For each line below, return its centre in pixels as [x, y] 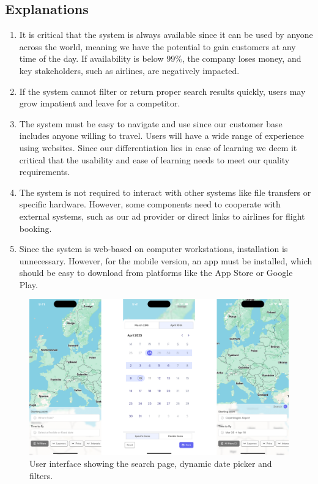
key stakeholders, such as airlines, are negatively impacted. [129, 70]
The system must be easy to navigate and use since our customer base [151, 123]
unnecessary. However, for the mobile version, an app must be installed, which [166, 260]
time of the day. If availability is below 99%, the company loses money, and [160, 58]
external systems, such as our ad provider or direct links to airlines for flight [162, 216]
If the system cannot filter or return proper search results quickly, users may [162, 91]
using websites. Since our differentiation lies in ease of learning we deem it [158, 147]
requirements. [45, 172]
